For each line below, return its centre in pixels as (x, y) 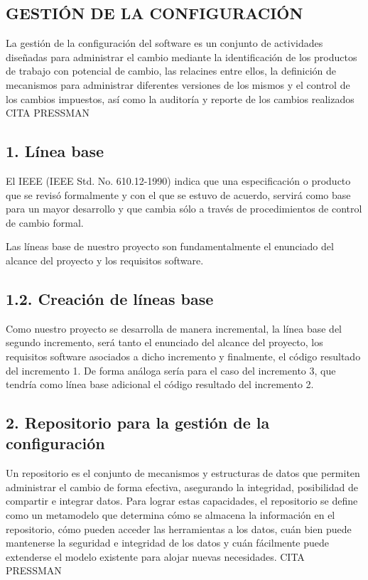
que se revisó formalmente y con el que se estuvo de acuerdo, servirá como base (178, 194)
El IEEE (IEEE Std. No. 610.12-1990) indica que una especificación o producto (178, 180)
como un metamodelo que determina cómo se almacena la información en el (171, 515)
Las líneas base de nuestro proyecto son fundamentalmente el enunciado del (170, 246)
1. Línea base (55, 151)
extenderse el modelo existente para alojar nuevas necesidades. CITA (155, 556)
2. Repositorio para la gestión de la (138, 423)
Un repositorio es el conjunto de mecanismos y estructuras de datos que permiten (183, 473)
